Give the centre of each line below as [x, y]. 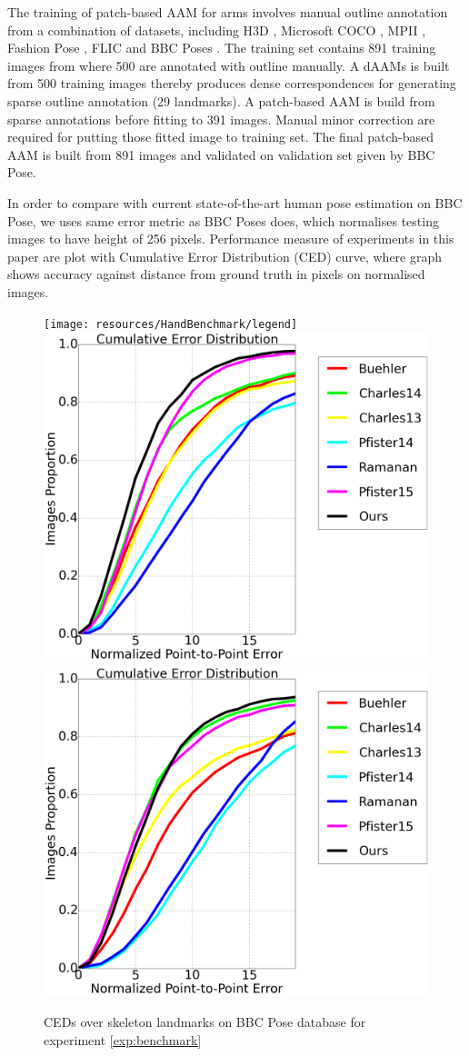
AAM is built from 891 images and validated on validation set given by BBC [221, 154]
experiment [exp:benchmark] [123, 1040]
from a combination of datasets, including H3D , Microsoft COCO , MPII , [217, 30]
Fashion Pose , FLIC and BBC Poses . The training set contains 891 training [222, 48]
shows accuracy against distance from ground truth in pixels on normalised [216, 274]
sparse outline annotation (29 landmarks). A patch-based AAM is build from [221, 100]
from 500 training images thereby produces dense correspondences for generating [232, 83]
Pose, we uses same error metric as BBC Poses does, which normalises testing [223, 220]
